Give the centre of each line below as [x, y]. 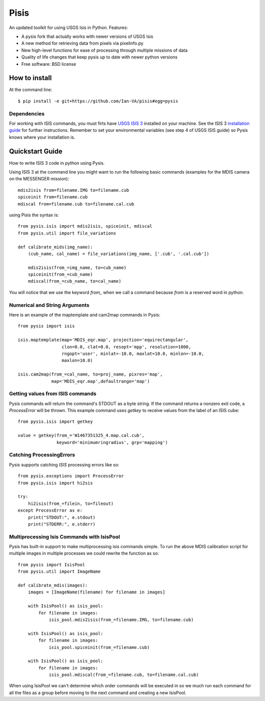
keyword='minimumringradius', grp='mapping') [112, 442]
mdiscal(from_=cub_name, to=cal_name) [75, 281]
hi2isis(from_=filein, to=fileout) [71, 503]
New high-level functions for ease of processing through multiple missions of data [105, 50]
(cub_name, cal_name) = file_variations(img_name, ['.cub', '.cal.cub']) [119, 254]
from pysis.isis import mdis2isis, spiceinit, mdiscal [85, 226]
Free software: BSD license [49, 64]
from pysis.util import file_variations [67, 233]
